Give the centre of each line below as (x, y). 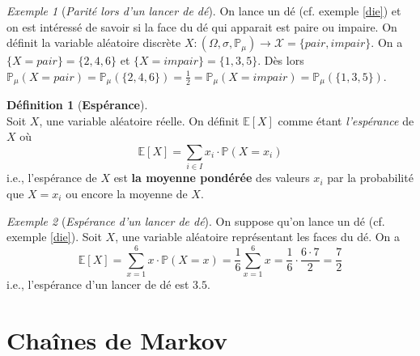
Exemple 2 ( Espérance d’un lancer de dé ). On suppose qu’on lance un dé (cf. (196, 220)
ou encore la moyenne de (127, 193)
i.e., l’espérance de (52, 178)
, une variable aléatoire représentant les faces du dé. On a (258, 237)
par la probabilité (370, 178)
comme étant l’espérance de (346, 120)
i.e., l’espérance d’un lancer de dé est (98, 284)
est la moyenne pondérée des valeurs (212, 178)
